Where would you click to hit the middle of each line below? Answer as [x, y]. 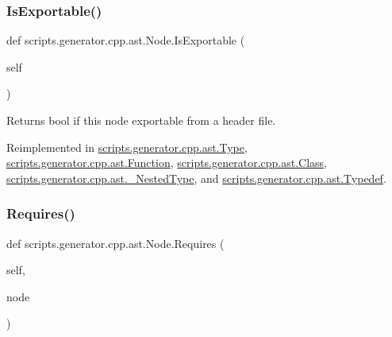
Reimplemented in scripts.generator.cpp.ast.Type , [127, 147]
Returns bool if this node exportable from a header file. [141, 120]
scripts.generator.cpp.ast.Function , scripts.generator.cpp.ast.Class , [167, 163]
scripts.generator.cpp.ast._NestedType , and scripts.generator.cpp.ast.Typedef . [196, 178]
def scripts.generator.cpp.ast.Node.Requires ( [115, 243]
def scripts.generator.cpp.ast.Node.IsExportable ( [126, 40]
